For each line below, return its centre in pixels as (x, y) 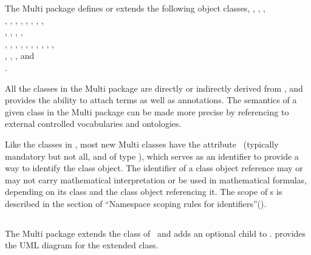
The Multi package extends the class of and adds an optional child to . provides (155, 233)
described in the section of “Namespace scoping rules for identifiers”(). (136, 203)
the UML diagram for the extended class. (82, 245)
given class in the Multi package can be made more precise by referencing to (147, 111)
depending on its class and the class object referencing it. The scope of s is (144, 192)
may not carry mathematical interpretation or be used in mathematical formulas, (156, 179)
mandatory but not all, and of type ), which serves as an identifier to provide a (152, 156)
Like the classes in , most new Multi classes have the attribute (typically (142, 144)
